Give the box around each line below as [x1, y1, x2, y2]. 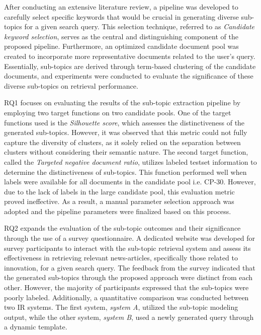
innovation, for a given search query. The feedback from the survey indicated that [4, 262, 255, 273]
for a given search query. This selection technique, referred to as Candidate [24, 21, 255, 32]
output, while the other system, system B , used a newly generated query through [4, 311, 254, 322]
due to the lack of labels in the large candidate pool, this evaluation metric [4, 186, 235, 196]
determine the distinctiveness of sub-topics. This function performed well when [4, 166, 247, 177]
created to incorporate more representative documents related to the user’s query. [4, 50, 255, 61]
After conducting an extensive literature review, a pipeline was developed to [4, 2, 238, 12]
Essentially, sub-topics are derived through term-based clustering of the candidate [4, 60, 256, 71]
